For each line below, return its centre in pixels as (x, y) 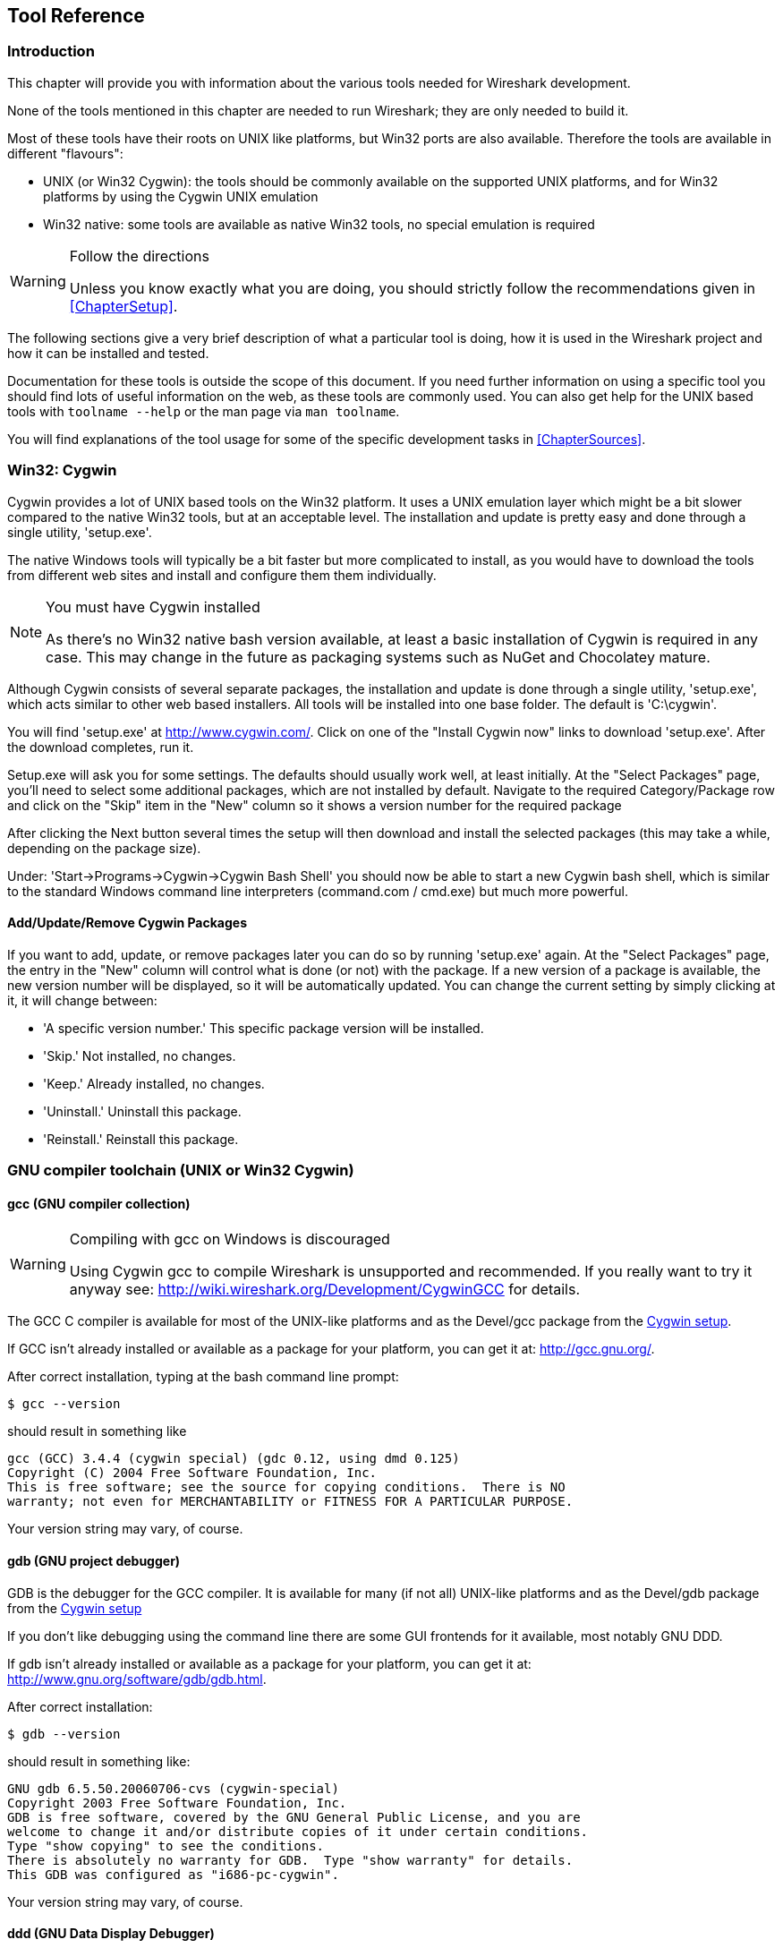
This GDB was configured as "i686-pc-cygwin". (173, 1874)
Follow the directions (139, 256)
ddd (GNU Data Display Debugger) (111, 1934)
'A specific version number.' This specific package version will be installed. (264, 1028)
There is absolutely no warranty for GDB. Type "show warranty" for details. (290, 1860)
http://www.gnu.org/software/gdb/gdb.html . (137, 1679)
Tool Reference (76, 16)
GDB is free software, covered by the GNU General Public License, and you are (294, 1817)
